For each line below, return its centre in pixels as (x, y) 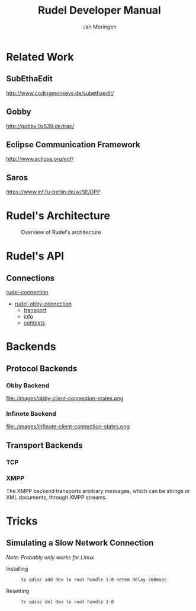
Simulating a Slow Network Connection (80, 543)
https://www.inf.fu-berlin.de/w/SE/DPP (53, 192)
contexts (34, 323)
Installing (17, 569)
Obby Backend (28, 385)
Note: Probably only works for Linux (50, 557)
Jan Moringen (99, 27)
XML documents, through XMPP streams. (57, 497)
